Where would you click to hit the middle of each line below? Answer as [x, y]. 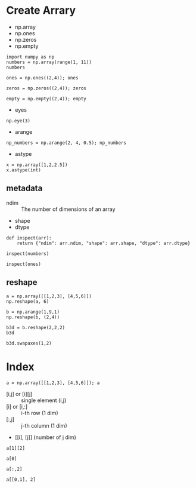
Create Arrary [41, 10]
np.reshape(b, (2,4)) [33, 317]
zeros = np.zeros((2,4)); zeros [46, 88]
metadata [24, 188]
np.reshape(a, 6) [28, 301]
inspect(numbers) [28, 254]
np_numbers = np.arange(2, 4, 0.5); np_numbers [66, 143]
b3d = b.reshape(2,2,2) [36, 327]
